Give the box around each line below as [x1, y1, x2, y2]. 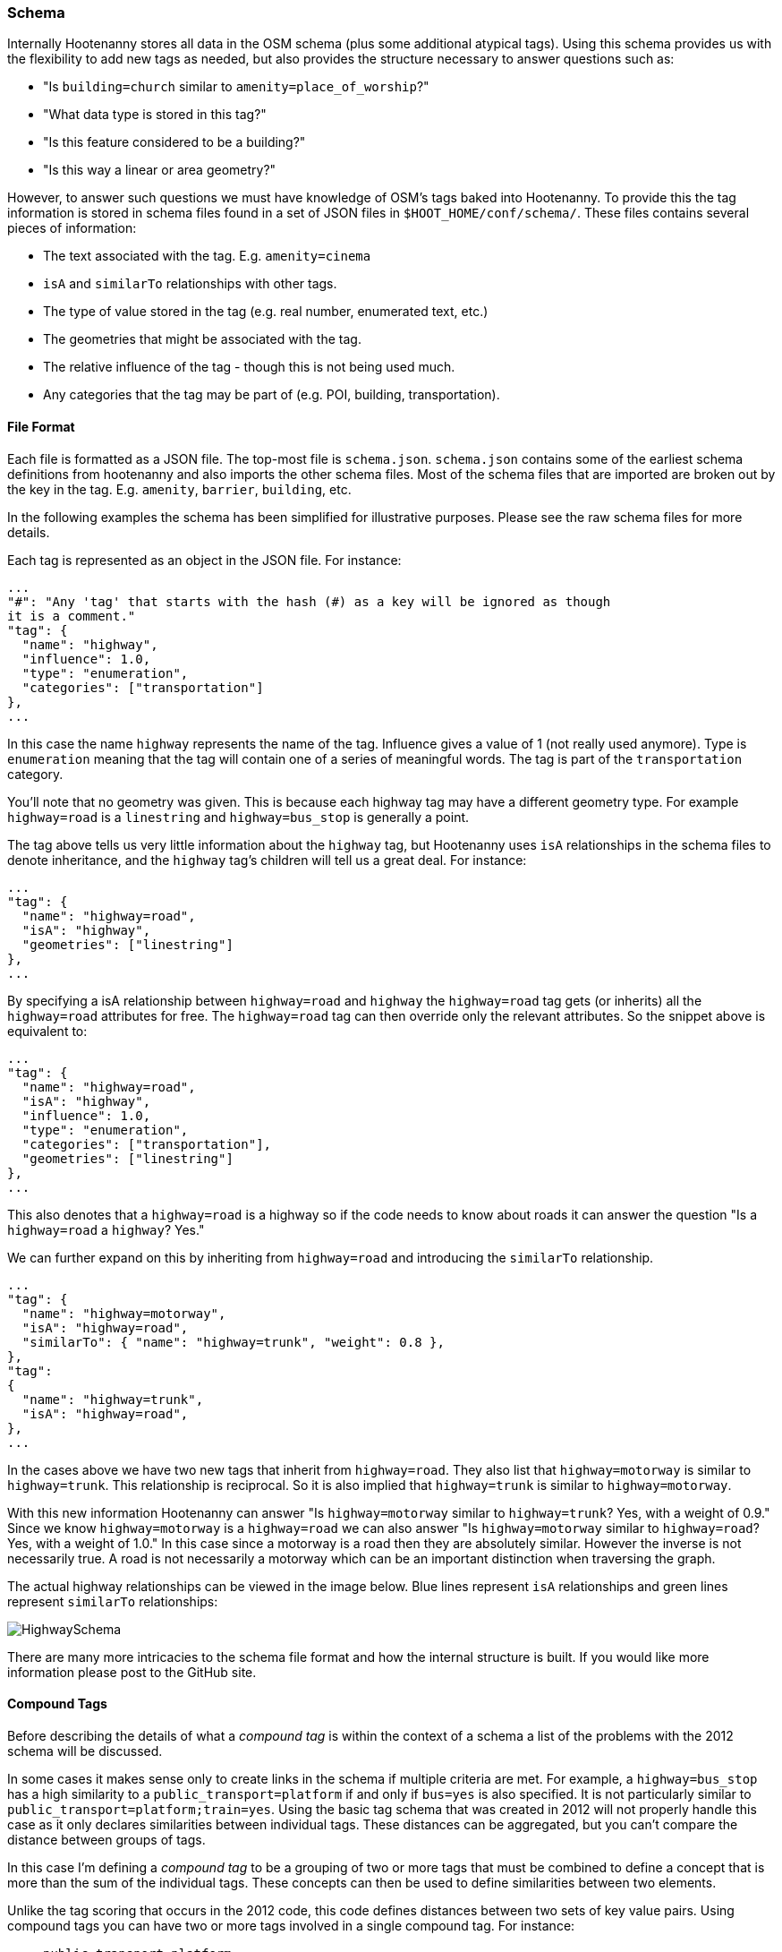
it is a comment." [7, 608, 136, 623]
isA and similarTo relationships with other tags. [43, 276, 337, 292]
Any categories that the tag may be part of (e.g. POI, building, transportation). [43, 387, 500, 403]
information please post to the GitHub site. [7, 1664, 257, 1680]
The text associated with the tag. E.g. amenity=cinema [43, 248, 371, 264]
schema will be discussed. [7, 1742, 163, 1759]
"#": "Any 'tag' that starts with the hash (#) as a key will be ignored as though [7, 594, 611, 609]
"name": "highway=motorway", [21, 1306, 226, 1321]
